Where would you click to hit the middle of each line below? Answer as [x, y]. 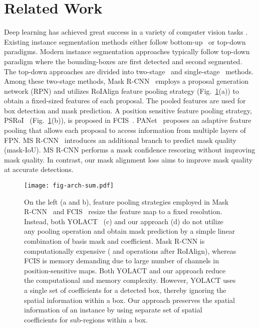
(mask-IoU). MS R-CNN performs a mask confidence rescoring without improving [130, 150]
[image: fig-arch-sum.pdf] [69, 186]
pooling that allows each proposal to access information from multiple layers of [125, 130]
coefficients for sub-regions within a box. [86, 319]
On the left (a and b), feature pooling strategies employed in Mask [126, 201]
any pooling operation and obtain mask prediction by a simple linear [130, 231]
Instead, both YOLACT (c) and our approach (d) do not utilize [124, 221]
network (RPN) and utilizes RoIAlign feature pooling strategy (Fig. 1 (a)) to [121, 91]
